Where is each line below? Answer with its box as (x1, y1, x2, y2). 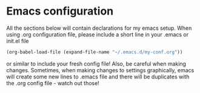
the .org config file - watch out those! (6, 79, 100, 86)
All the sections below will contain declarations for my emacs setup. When (6, 24, 192, 32)
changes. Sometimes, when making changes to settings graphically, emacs (6, 66, 195, 74)
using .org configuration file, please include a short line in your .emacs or (6, 30, 189, 38)
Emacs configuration (6, 4, 114, 18)
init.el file (6, 37, 29, 44)
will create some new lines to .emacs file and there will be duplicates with (6, 73, 190, 80)
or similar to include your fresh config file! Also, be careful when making (6, 60, 187, 67)
